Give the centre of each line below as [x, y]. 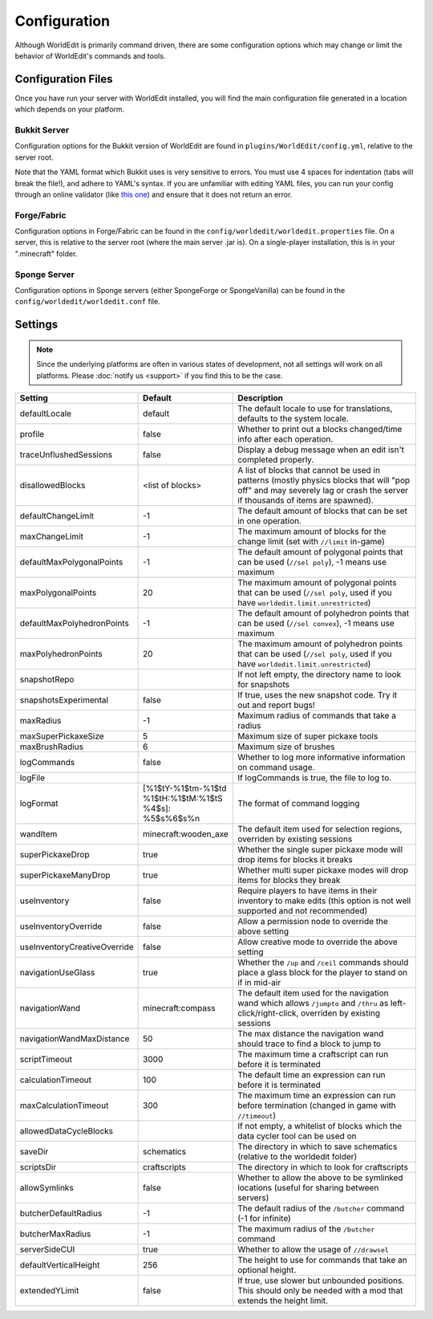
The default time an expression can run [312, 1074]
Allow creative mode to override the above [318, 942]
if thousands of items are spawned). [306, 500]
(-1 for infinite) [265, 1218]
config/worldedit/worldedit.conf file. [87, 302]
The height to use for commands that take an [323, 1260]
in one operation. [270, 520]
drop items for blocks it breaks [295, 859]
